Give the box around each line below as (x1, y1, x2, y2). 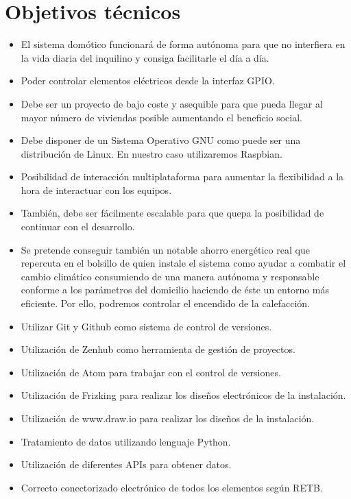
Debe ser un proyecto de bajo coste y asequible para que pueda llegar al (21, 96, 323, 110)
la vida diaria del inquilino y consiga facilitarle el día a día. (21, 50, 269, 64)
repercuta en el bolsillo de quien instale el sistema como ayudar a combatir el (21, 256, 346, 270)
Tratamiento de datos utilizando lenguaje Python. (21, 434, 231, 448)
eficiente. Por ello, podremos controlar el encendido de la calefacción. (21, 296, 310, 311)
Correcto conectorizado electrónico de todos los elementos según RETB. (21, 480, 323, 494)
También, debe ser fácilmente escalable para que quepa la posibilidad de (21, 206, 324, 220)
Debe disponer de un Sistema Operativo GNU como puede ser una (21, 133, 301, 147)
